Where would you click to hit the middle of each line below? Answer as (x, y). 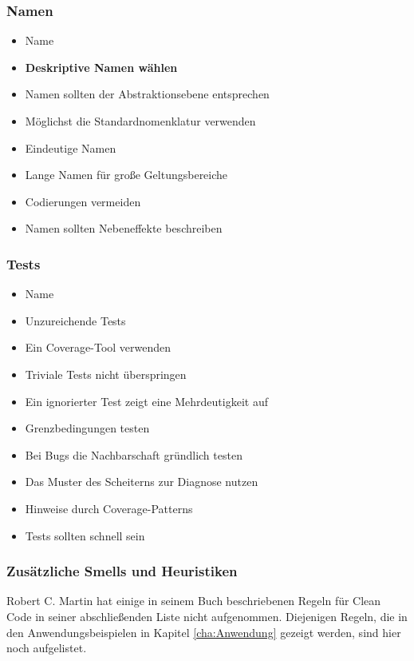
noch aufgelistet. (47, 648)
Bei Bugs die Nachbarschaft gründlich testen (134, 454)
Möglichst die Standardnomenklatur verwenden (140, 121)
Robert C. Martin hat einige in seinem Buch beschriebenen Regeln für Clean (194, 601)
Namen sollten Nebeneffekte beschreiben (124, 228)
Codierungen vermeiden (83, 201)
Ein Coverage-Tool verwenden (98, 347)
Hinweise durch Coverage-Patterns (109, 508)
